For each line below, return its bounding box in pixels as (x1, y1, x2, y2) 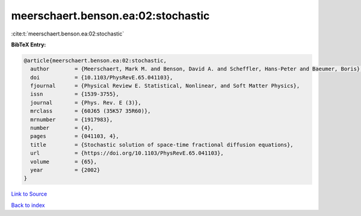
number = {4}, (30, 125, 94, 132)
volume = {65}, (30, 158, 97, 165)
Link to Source (11, 190, 48, 198)
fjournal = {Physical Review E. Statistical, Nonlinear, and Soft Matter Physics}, (30, 82, 300, 90)
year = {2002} (30, 167, 100, 173)
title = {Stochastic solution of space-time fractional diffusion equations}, (30, 141, 294, 148)
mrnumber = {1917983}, (30, 116, 113, 123)
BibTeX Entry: (11, 41, 46, 48)
